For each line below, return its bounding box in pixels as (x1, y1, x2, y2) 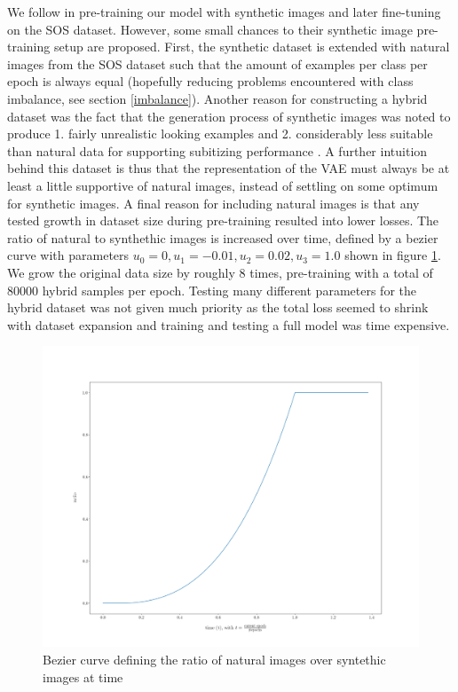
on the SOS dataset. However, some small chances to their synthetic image (7, 20, 413, 38)
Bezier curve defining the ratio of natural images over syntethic (43, 649, 386, 668)
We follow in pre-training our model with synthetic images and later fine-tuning (7, 3, 441, 20)
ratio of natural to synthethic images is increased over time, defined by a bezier (7, 228, 438, 247)
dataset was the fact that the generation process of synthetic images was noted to (7, 106, 451, 125)
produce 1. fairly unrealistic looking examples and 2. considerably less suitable (7, 124, 433, 143)
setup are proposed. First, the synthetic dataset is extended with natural (53, 37, 450, 56)
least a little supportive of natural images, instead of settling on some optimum (7, 176, 438, 194)
